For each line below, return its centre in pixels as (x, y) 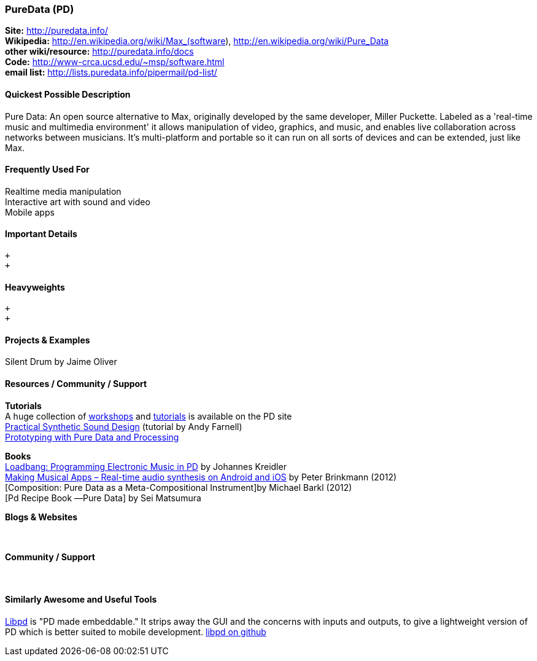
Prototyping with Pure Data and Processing (92, 437)
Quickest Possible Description (68, 94)
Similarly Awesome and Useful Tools (81, 600)
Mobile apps (30, 212)
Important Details (41, 234)
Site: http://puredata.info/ (56, 31)
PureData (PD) (40, 9)
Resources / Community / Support (76, 384)
